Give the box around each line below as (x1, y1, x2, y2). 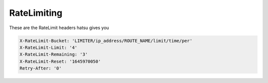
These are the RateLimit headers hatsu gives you (9, 25, 109, 31)
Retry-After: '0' (19, 66, 62, 71)
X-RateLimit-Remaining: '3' (19, 52, 88, 57)
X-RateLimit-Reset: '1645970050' (19, 58, 101, 64)
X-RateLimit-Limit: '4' (19, 44, 78, 50)
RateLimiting (9, 7, 63, 18)
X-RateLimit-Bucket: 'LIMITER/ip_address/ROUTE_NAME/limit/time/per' (19, 38, 193, 43)
